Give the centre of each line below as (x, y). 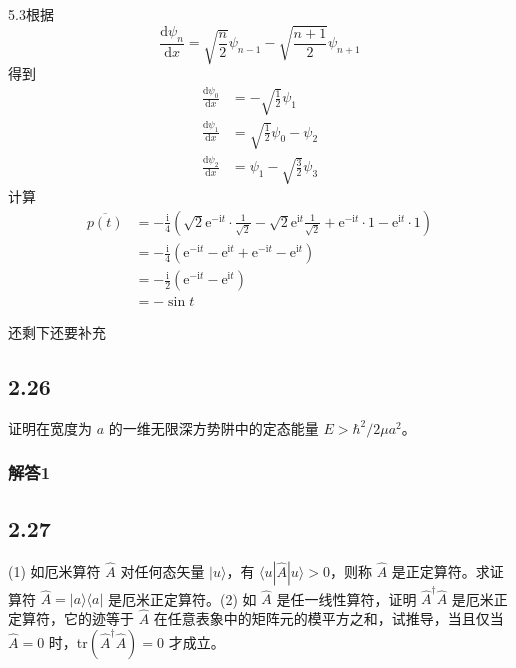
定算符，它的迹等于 (71, 618)
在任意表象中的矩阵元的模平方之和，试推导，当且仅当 (328, 618)
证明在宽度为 (50, 427)
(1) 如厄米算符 (54, 570)
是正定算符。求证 (447, 570)
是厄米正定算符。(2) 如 (182, 598)
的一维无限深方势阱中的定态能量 (213, 427)
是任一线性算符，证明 (346, 598)
